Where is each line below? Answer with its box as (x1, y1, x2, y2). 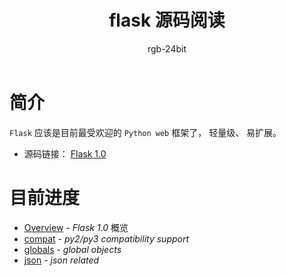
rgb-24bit (147, 42, 187, 55)
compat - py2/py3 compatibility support (23, 232, 190, 245)
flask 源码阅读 (108, 9, 226, 32)
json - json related (23, 254, 100, 266)
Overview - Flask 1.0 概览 (23, 221, 129, 233)
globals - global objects (23, 243, 122, 255)
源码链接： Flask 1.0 (23, 147, 107, 160)
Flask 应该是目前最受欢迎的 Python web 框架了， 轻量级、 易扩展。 (9, 126, 282, 138)
